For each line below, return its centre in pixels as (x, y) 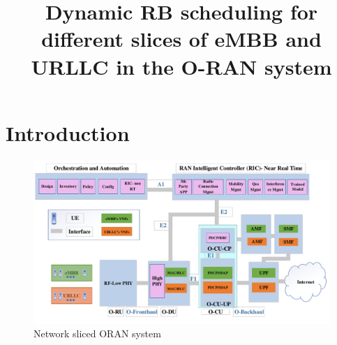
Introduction (68, 132)
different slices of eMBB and (181, 39)
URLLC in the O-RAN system (181, 66)
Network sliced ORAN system (97, 333)
